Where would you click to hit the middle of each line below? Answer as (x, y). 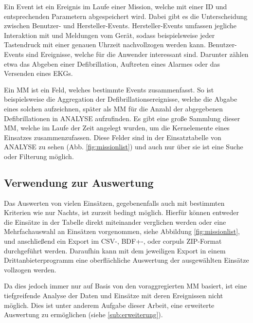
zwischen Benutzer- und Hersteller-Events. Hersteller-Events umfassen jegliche (120, 26)
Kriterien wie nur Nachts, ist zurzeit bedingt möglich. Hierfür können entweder (122, 212)
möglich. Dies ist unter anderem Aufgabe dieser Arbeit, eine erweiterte (109, 305)
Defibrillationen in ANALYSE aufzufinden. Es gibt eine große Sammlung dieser (122, 118)
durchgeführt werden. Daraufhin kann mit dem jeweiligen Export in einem (115, 250)
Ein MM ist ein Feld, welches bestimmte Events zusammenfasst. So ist (109, 89)
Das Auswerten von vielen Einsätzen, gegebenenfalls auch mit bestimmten (114, 203)
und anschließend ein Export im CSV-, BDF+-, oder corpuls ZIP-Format (113, 241)
